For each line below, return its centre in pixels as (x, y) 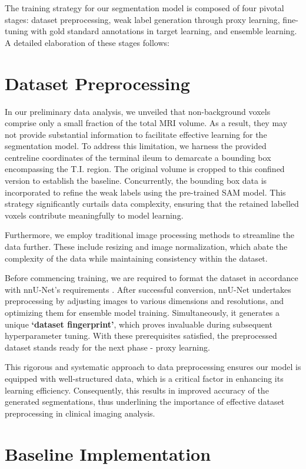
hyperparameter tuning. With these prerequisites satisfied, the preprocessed (141, 336)
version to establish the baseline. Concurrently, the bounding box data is (136, 181)
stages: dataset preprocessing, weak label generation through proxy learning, (142, 19)
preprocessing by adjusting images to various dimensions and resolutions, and (144, 301)
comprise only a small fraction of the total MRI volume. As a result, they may (146, 123)
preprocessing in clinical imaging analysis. (80, 413)
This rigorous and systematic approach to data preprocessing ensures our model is (153, 367)
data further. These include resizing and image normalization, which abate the (146, 247)
